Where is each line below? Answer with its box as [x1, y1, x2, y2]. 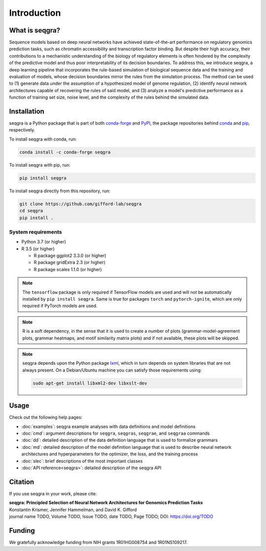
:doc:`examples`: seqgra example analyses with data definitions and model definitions [21, 423, 196, 429]
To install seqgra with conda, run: [9, 136, 77, 142]
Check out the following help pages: [9, 414, 83, 420]
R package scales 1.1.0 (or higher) [33, 266, 102, 272]
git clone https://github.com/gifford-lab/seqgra [19, 201, 142, 207]
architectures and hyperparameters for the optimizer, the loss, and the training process [21, 451, 198, 457]
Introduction [9, 7, 61, 18]
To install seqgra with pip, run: [9, 162, 71, 168]
